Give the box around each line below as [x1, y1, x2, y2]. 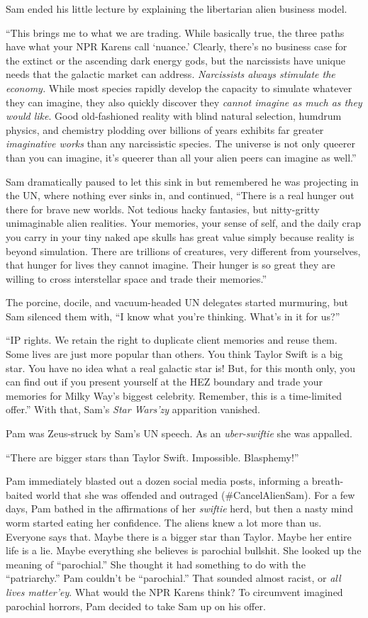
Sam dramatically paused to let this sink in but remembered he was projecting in [6, 174, 359, 189]
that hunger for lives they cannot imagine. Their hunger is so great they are [6, 257, 335, 272]
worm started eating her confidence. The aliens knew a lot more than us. [6, 515, 322, 529]
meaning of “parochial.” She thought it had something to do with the [6, 556, 306, 571]
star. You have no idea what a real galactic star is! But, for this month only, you [6, 360, 355, 375]
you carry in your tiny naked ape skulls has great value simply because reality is [6, 229, 355, 244]
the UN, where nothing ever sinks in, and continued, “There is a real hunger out [6, 188, 355, 203]
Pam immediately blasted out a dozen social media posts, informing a [6, 473, 309, 488]
